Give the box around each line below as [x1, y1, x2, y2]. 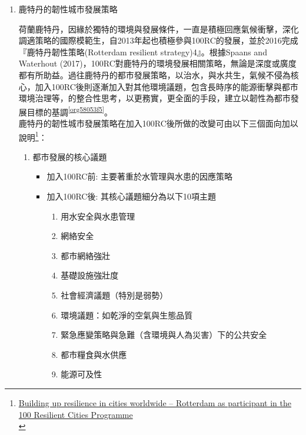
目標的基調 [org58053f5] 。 [26, 104, 113, 118]
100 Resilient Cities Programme [18, 408, 133, 420]
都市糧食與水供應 [61, 348, 127, 360]
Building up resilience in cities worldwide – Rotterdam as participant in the [18, 396, 291, 409]
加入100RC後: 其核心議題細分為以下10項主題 [46, 190, 216, 202]
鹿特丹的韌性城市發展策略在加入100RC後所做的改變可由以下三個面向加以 [18, 117, 298, 129]
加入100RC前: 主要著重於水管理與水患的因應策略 [46, 170, 232, 182]
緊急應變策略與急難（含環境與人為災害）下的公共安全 [61, 328, 267, 341]
